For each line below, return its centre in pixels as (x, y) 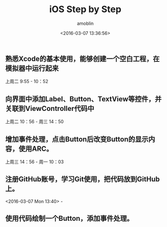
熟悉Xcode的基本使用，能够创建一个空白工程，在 (82, 59)
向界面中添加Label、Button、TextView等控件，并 (83, 99)
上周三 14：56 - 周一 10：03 (35, 162)
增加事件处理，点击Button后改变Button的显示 (77, 139)
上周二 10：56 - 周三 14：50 (35, 122)
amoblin (85, 23)
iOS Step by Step (85, 9)
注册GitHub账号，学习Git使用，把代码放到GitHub (82, 179)
